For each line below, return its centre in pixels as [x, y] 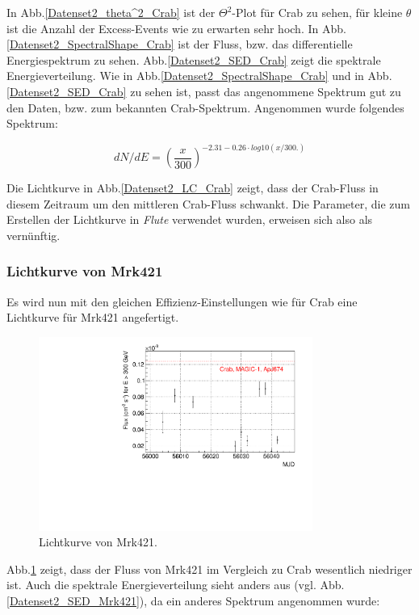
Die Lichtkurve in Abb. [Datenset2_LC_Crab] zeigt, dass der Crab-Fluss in [193, 188]
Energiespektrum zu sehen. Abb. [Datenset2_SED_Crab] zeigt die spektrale [194, 59]
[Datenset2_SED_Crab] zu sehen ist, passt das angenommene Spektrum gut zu [204, 91]
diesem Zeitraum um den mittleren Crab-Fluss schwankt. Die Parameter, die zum [208, 203]
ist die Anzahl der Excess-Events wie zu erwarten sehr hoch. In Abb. [176, 28]
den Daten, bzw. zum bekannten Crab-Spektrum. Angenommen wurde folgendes [205, 107]
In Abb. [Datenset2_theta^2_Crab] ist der [111, 12]
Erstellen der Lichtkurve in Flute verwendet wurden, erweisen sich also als [190, 219]
